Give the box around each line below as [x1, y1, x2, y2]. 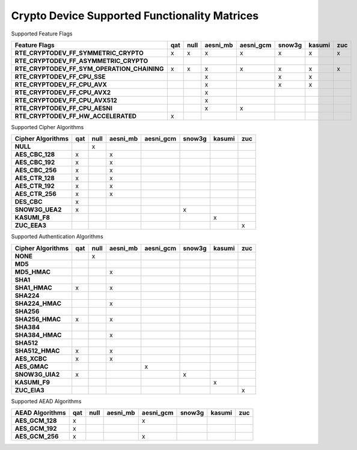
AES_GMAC [14, 362, 49, 371]
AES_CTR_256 [14, 190, 56, 198]
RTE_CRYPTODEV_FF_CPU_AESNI [14, 104, 112, 112]
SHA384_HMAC [14, 330, 62, 339]
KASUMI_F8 [14, 213, 50, 222]
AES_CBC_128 [14, 150, 55, 159]
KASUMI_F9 [14, 378, 50, 386]
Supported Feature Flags [11, 30, 73, 37]
